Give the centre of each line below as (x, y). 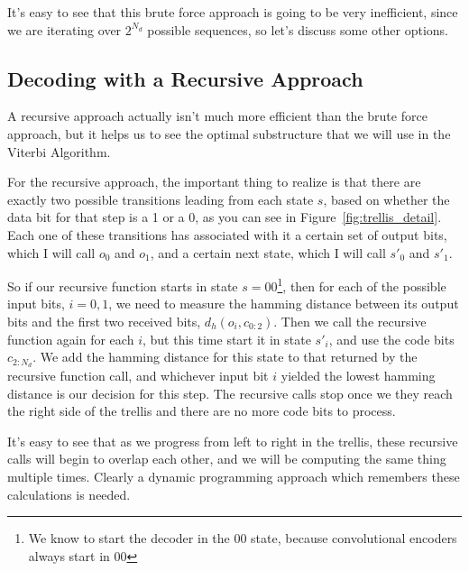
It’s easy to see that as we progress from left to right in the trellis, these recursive (233, 441)
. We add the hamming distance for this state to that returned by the (225, 357)
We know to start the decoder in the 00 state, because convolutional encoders (243, 538)
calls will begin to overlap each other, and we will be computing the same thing (227, 459)
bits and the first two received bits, (104, 321)
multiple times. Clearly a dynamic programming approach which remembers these (234, 476)
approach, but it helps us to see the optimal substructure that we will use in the (229, 133)
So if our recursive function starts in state (123, 285)
